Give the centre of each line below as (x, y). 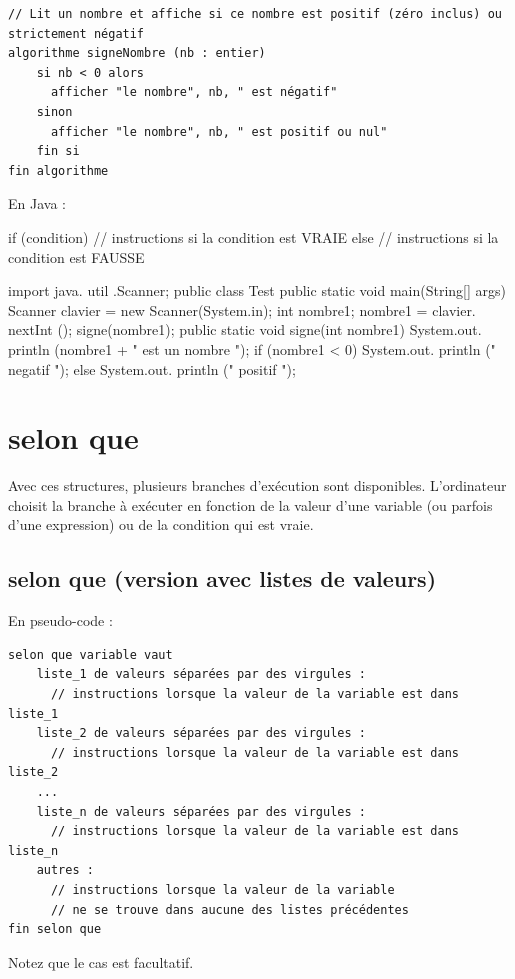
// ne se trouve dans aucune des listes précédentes (229, 909)
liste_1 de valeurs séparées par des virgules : (201, 674)
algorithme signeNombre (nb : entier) (137, 53)
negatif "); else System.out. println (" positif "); (152, 368)
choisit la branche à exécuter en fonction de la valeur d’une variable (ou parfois (250, 504)
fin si (58, 151)
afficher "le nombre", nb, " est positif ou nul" (219, 131)
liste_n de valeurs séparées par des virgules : (201, 811)
